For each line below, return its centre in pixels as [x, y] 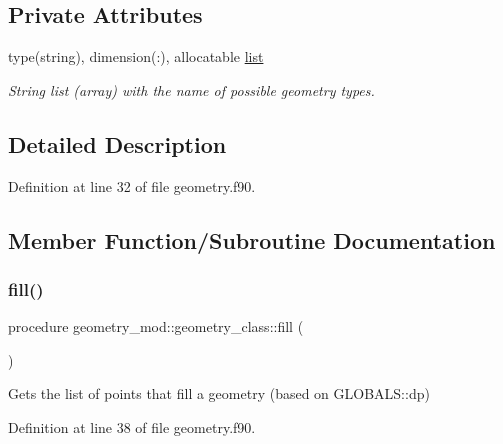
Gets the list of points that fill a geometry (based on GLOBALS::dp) [219, 393]
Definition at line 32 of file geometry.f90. [132, 185]
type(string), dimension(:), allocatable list [136, 56]
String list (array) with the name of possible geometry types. [191, 89]
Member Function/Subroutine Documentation [252, 239]
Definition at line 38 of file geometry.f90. [132, 426]
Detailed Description [117, 143]
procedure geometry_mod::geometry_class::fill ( [156, 326]
